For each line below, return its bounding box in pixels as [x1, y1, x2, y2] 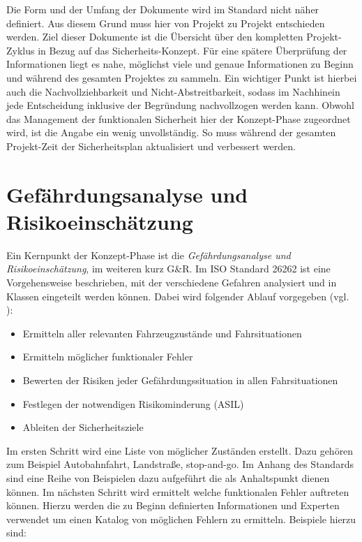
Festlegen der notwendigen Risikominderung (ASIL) [22, 396, 244, 411]
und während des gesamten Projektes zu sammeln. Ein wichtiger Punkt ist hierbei [6, 70, 357, 85]
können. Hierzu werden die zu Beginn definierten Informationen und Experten [6, 498, 340, 513]
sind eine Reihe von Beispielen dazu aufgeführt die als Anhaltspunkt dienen [6, 470, 330, 485]
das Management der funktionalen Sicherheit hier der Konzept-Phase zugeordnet [6, 111, 351, 126]
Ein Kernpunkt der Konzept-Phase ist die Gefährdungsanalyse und [6, 247, 291, 262]
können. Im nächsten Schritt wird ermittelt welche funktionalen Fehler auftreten [6, 484, 349, 499]
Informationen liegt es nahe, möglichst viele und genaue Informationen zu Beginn [6, 57, 354, 71]
